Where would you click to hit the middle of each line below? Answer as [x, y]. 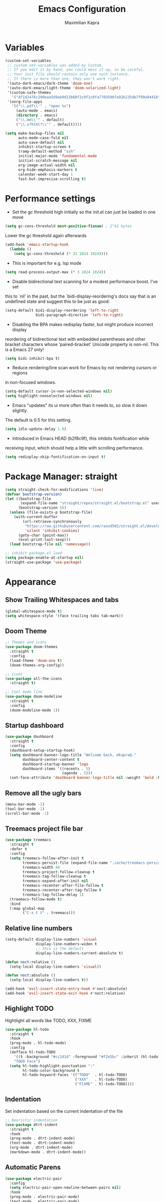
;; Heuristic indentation [31, 1120]
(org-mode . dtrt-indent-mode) [41, 1148]
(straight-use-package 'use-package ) [43, 562]
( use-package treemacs [28, 840]
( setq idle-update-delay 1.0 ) [36, 429]
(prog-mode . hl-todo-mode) [38, 1043]
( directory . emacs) [37, 115]
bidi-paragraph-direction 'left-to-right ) [80, 315]
